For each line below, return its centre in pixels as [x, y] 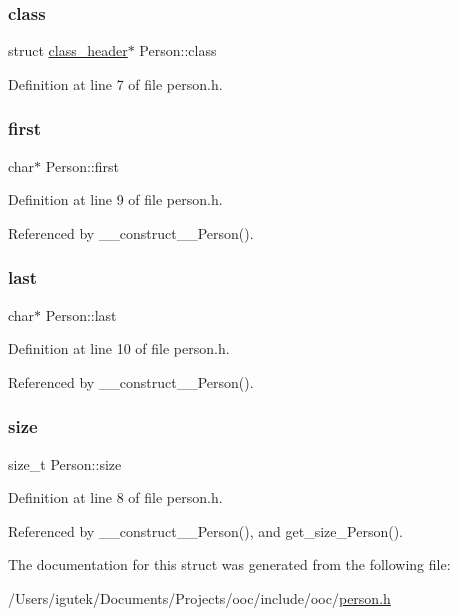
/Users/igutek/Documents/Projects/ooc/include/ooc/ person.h [199, 598]
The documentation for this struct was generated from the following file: [229, 564]
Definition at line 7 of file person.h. [115, 83]
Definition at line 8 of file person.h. [115, 497]
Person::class [178, 50]
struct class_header [68, 50]
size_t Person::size [65, 463]
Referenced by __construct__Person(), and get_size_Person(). [205, 530]
